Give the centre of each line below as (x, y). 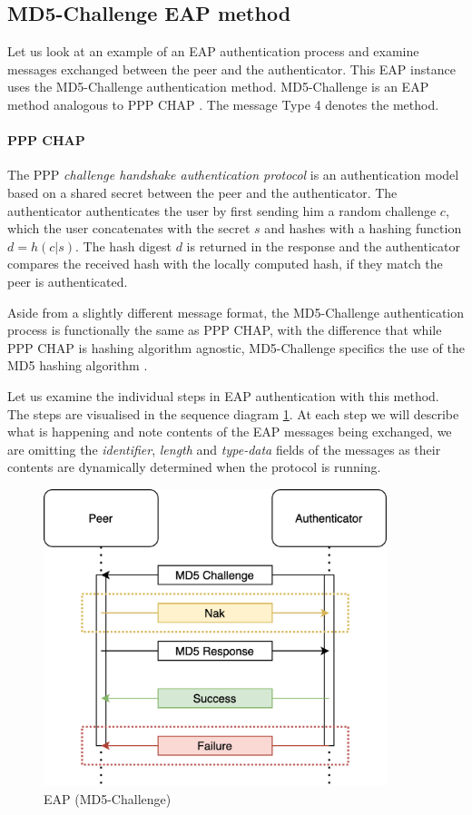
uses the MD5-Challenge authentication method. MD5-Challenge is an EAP (218, 87)
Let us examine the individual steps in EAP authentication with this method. (223, 395)
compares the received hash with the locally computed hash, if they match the (225, 264)
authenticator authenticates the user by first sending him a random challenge (222, 210)
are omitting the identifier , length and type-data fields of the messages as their (224, 449)
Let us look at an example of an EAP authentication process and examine (213, 51)
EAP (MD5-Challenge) (108, 798)
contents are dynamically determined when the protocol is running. (194, 467)
